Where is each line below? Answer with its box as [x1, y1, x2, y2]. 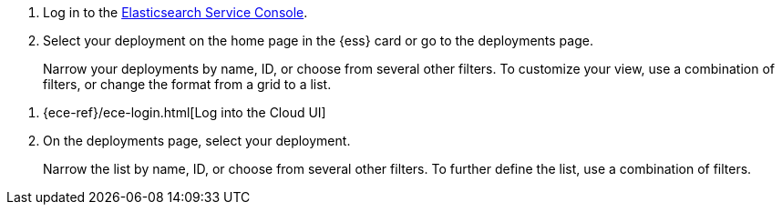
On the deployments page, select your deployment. [43, 133, 351, 148]
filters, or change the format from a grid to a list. [43, 76, 332, 92]
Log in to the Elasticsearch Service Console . [43, 5, 308, 20]
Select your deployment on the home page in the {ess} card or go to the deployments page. [43, 33, 593, 48]
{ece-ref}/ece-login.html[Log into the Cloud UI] [43, 105, 326, 120]
